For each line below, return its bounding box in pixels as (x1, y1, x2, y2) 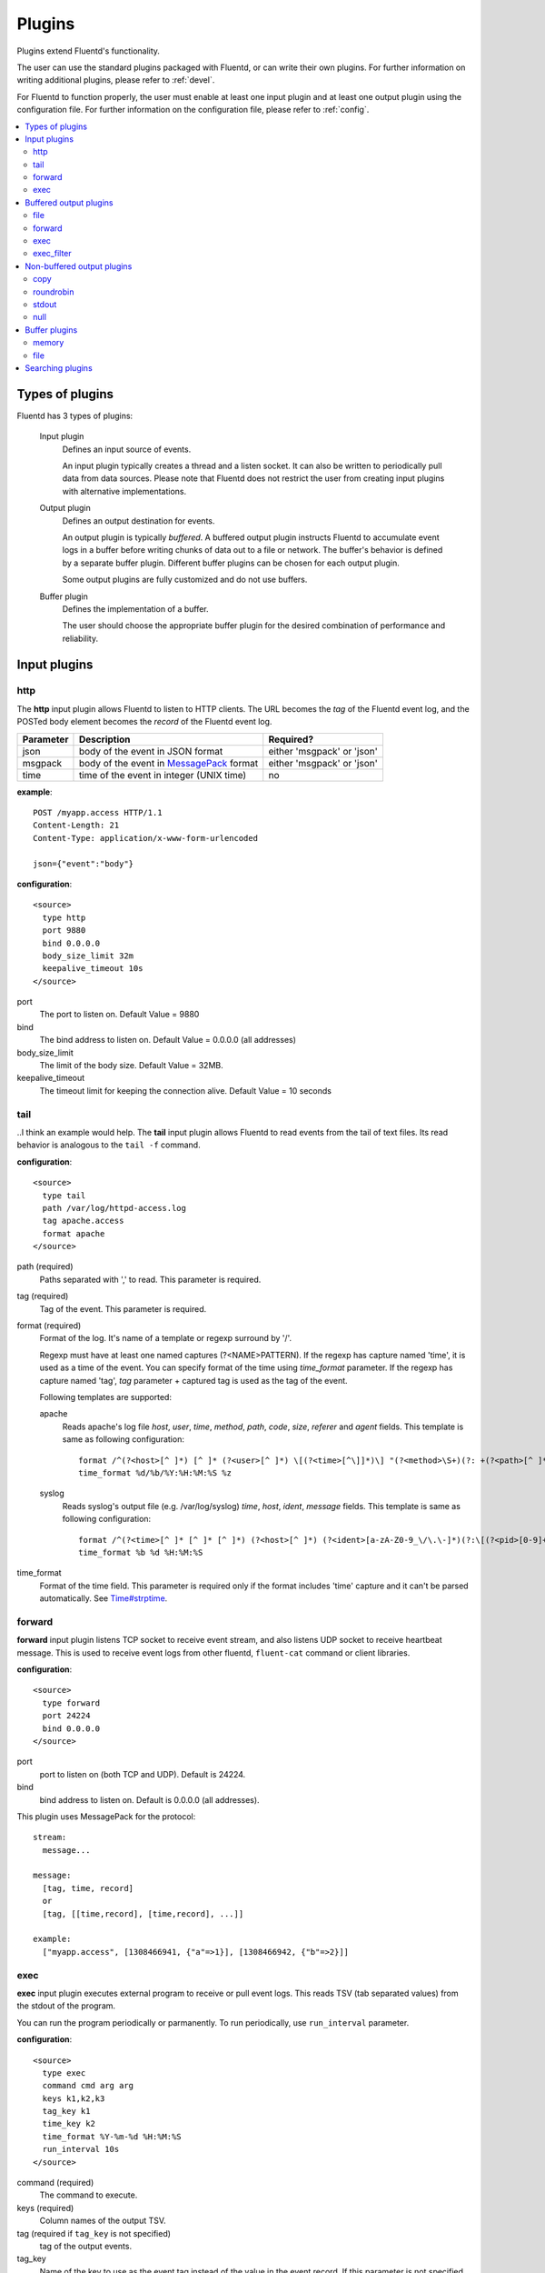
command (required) (16, 2178, 94, 2188)
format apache (42, 1228, 105, 1238)
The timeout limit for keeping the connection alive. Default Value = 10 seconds (39, 1085, 332, 1096)
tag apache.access (42, 1216, 124, 1227)
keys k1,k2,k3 (42, 2093, 105, 2104)
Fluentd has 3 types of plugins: (16, 410, 134, 421)
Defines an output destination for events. (62, 515, 215, 526)
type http (42, 912, 86, 923)
